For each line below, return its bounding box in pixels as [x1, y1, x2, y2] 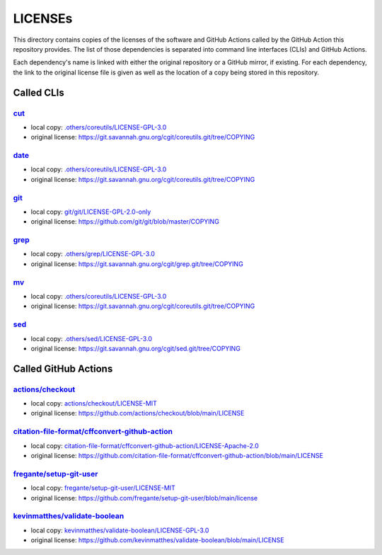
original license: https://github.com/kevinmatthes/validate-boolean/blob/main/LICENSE [30, 536, 284, 544]
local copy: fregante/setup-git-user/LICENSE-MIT [30, 484, 176, 492]
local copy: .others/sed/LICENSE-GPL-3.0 [30, 334, 152, 343]
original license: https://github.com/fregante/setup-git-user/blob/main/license [30, 493, 258, 502]
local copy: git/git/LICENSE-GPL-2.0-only [30, 207, 151, 216]
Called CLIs [13, 86, 64, 98]
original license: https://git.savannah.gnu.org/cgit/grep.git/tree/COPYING [30, 259, 243, 268]
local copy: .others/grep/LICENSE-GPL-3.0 [30, 250, 156, 258]
